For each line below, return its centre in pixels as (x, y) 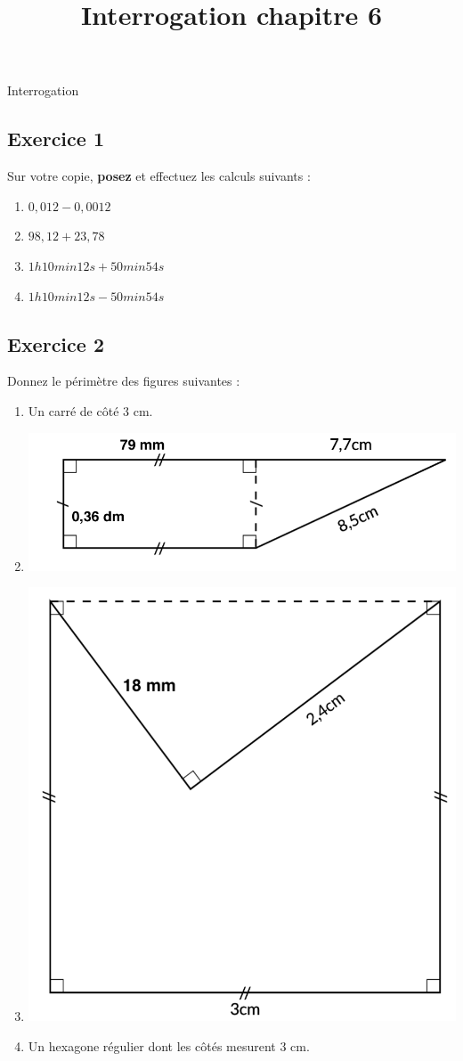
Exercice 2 (56, 343)
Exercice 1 (56, 139)
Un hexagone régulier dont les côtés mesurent (152, 1045)
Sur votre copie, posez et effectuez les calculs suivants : (159, 176)
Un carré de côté (73, 410)
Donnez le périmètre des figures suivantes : (124, 381)
